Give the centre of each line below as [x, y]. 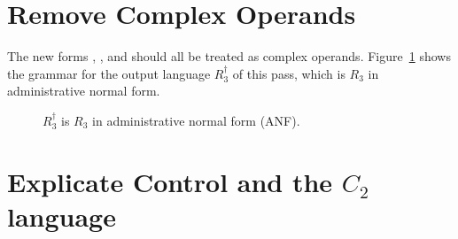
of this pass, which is [289, 73]
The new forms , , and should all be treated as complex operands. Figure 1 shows [229, 56]
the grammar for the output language [109, 73]
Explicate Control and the [170, 181]
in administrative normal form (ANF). [196, 120]
